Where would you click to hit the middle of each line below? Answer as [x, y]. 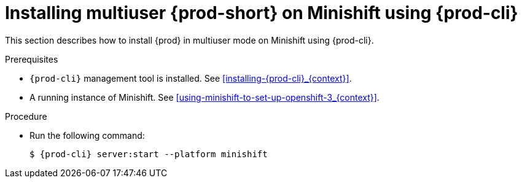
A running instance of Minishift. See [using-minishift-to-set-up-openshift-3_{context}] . [205, 97]
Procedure [26, 116]
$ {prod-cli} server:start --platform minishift [149, 154]
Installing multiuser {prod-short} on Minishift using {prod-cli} [262, 13]
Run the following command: [87, 135]
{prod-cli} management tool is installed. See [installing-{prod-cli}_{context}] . [191, 78]
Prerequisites [32, 59]
